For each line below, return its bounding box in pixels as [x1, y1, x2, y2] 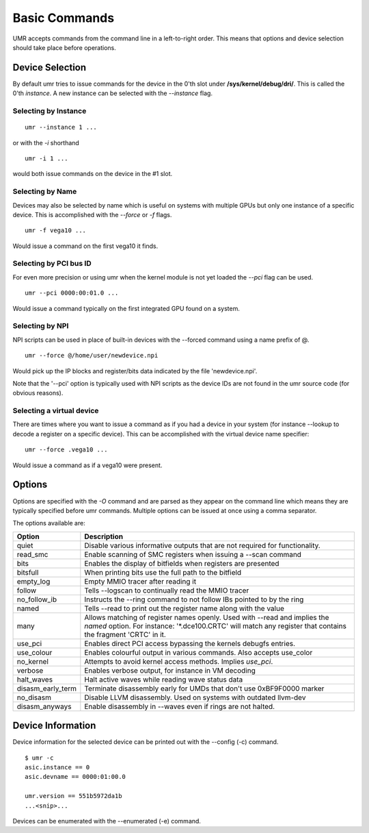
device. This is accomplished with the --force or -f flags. [12, 210, 172, 219]
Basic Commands [12, 10, 115, 25]
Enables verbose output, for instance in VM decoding [84, 665, 256, 675]
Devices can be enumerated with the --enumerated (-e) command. [12, 817, 202, 825]
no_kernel [16, 656, 49, 666]
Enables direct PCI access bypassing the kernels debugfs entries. [84, 638, 296, 648]
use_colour [16, 647, 53, 657]
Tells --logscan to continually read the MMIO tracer [84, 586, 249, 595]
